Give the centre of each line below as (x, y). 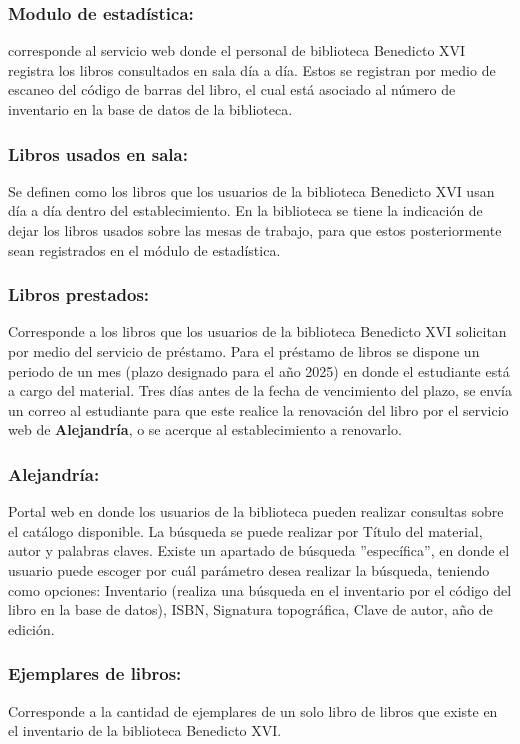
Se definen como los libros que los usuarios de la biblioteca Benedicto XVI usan (251, 190)
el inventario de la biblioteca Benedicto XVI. (145, 730)
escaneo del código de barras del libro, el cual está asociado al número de (232, 89)
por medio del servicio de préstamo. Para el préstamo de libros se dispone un (244, 351)
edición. (31, 628)
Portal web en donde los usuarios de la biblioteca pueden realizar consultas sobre (256, 511)
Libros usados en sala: (98, 153)
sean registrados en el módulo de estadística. (144, 249)
